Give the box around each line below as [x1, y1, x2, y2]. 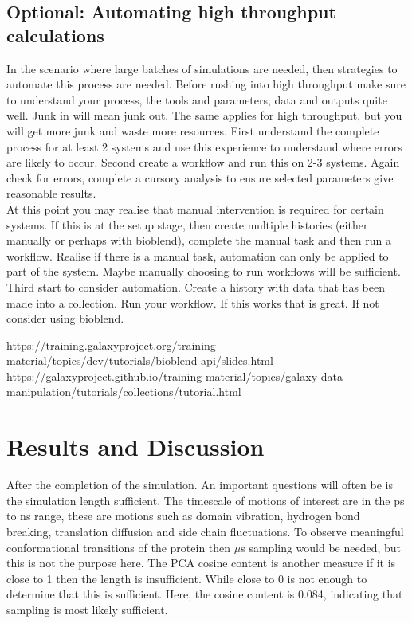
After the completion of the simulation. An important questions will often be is [6, 476, 393, 493]
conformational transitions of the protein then [6, 539, 231, 555]
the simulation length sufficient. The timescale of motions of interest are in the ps [6, 492, 405, 508]
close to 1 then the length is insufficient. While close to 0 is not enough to [6, 570, 367, 586]
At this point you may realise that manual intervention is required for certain [6, 200, 384, 217]
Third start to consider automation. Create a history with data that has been [6, 278, 385, 295]
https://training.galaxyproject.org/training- [6, 336, 220, 353]
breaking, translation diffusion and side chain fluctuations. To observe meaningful [6, 523, 404, 539]
